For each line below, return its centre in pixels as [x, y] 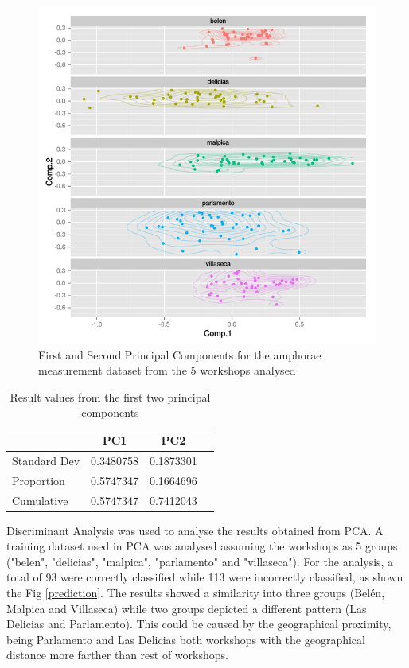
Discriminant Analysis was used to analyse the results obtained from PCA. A [195, 530]
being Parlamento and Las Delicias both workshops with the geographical [186, 639]
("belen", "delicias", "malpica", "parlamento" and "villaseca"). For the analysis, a [200, 561]
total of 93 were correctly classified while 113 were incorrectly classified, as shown [205, 577]
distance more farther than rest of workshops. [117, 655]
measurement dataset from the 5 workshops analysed [167, 370]
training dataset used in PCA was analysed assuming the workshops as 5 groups [202, 546]
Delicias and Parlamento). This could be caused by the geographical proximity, [199, 624]
